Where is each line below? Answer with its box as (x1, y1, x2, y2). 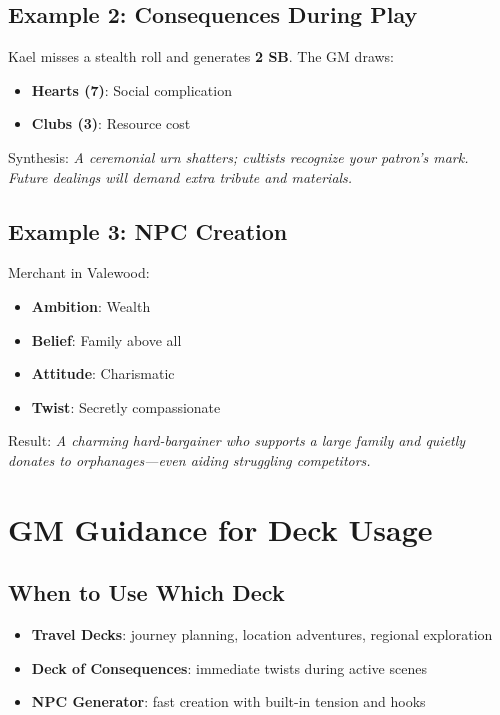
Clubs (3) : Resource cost (31, 113, 191, 134)
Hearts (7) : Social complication (31, 79, 232, 100)
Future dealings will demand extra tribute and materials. (8, 166, 353, 187)
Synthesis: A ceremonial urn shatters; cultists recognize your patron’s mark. (8, 146, 469, 167)
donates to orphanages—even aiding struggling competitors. (8, 449, 371, 470)
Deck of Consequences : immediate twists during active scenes (31, 657, 427, 678)
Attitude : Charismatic (31, 363, 175, 384)
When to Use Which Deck (8, 577, 285, 608)
